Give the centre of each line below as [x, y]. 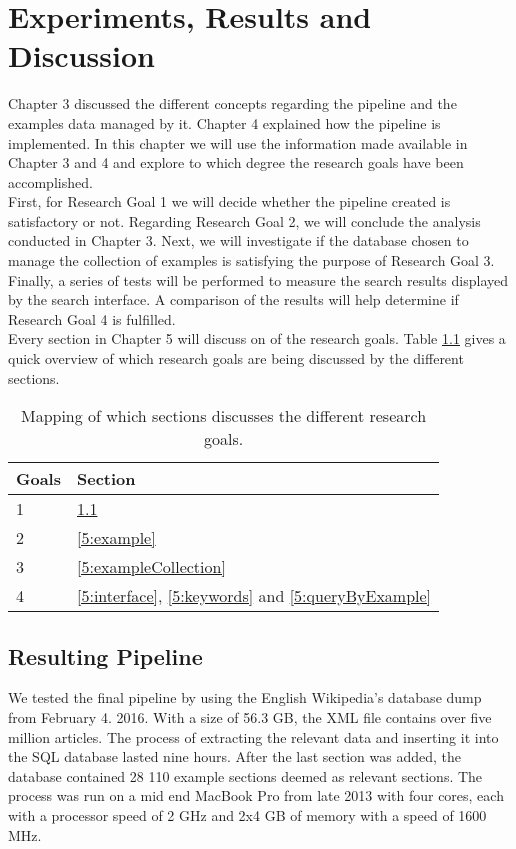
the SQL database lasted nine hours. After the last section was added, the [234, 756]
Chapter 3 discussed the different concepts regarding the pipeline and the [232, 103]
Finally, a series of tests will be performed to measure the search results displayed [258, 279]
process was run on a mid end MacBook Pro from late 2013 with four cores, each [256, 795]
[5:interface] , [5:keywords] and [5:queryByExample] [254, 596]
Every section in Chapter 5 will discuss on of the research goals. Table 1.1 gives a [257, 338]
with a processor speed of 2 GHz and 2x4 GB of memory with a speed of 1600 [247, 814]
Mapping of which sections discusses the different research [223, 416]
